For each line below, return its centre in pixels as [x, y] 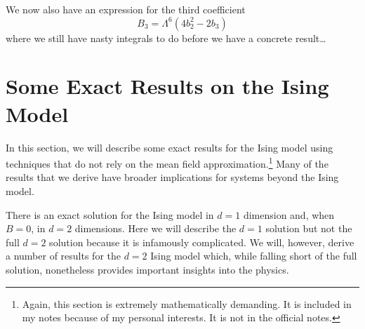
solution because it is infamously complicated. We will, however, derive [202, 242]
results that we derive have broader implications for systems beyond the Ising [172, 177]
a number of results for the [63, 256]
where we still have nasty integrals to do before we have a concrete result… [166, 38]
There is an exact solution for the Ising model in [110, 214]
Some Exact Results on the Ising [167, 86]
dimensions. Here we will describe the [155, 228]
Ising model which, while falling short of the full [254, 256]
